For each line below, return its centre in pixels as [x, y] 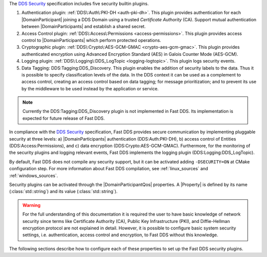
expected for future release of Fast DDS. [64, 118]
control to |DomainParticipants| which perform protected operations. [91, 40]
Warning [31, 205]
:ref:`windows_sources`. [34, 176]
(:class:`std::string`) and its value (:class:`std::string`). [64, 191]
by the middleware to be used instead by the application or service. [90, 88]
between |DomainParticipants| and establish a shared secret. [84, 27]
